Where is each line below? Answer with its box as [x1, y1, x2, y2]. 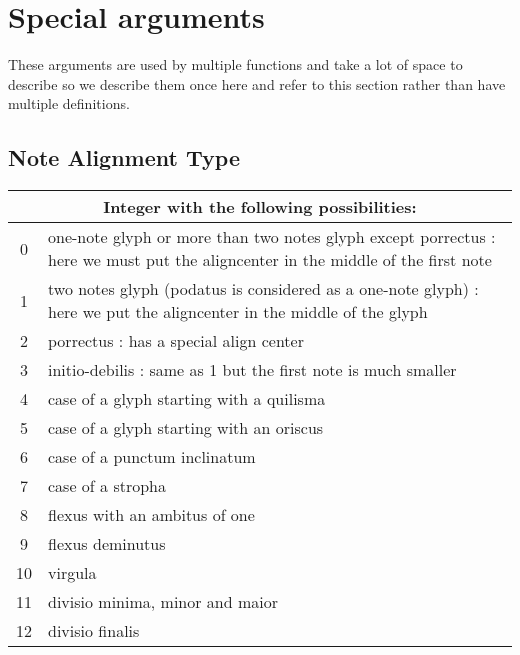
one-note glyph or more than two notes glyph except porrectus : [48, 225, 496, 249]
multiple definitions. [8, 93, 130, 114]
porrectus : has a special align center [48, 329, 304, 353]
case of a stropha [48, 474, 166, 498]
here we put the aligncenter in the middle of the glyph [48, 300, 428, 324]
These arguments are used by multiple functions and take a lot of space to [8, 54, 463, 75]
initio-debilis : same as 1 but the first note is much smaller [48, 358, 457, 382]
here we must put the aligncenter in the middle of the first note [48, 248, 492, 272]
